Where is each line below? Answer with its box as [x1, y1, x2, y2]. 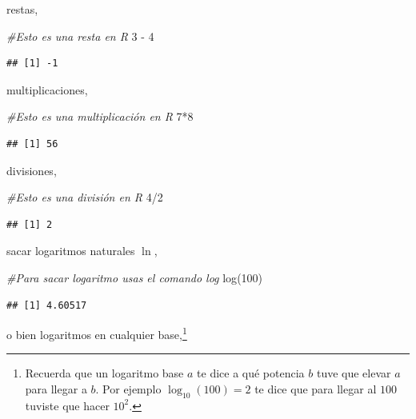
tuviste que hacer [25, 397, 110, 413]
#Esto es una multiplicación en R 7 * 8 [6, 108, 194, 125]
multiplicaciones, [6, 81, 88, 98]
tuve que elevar [316, 365, 391, 381]
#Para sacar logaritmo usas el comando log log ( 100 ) [6, 269, 263, 285]
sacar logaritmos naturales [6, 242, 135, 259]
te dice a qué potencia [197, 365, 305, 381]
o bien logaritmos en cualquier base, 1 [6, 324, 187, 342]
